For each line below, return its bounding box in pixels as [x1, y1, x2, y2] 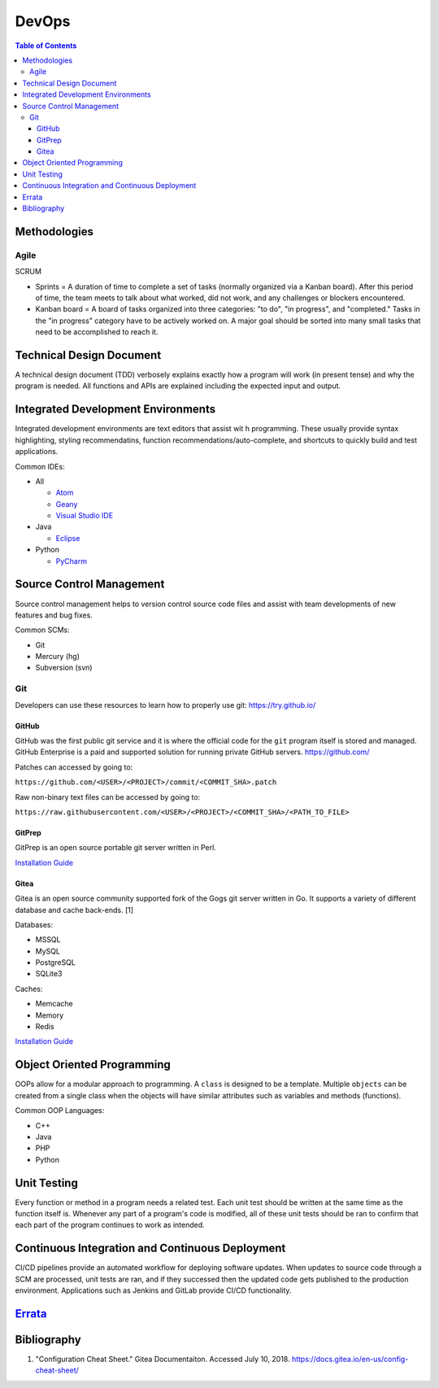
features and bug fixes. [15, 610, 93, 620]
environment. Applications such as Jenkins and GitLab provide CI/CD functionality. [15, 1285, 292, 1295]
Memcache [35, 999, 73, 1009]
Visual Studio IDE [55, 511, 114, 521]
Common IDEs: [15, 461, 65, 471]
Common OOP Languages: [15, 1106, 105, 1115]
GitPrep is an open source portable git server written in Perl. [15, 843, 217, 853]
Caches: [15, 984, 43, 993]
